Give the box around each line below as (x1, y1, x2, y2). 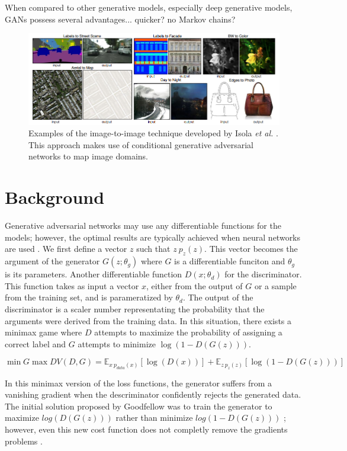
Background (5, 185, 105, 209)
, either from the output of (146, 279, 243, 292)
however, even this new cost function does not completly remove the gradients (5, 423, 288, 436)
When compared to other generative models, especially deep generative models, (5, 1, 293, 13)
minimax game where (5, 326, 82, 338)
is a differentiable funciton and (174, 255, 285, 267)
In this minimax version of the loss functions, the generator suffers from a (5, 376, 272, 389)
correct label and (5, 337, 66, 350)
